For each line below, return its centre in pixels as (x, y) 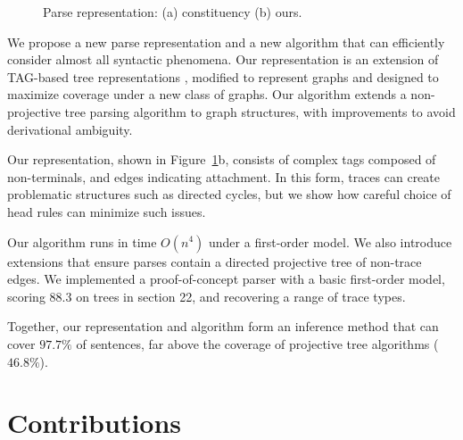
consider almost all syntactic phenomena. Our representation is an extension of (223, 59)
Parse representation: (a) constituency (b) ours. (173, 12)
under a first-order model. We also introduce (331, 241)
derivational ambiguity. (70, 129)
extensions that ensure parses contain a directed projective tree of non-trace (215, 261)
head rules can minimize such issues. (107, 211)
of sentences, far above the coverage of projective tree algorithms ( (257, 343)
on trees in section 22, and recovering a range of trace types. (241, 296)
